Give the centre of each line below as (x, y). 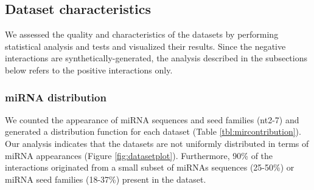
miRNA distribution (56, 97)
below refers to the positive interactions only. (89, 70)
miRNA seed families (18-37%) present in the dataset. (106, 179)
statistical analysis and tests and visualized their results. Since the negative (145, 46)
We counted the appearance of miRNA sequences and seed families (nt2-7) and (152, 119)
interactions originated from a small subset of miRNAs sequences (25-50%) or (150, 167)
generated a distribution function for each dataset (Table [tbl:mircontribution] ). (153, 131)
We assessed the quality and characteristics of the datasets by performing (142, 34)
